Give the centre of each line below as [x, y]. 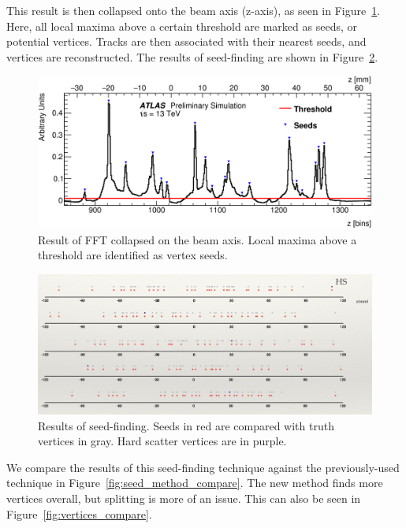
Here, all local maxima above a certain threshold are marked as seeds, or [182, 26]
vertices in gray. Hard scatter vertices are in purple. [162, 441]
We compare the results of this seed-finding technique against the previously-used [203, 467]
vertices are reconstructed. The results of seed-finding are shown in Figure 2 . [192, 56]
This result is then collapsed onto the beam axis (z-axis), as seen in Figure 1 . [194, 10]
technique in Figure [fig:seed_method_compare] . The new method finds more [195, 483]
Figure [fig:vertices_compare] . [79, 513]
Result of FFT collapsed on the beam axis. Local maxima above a [197, 239]
